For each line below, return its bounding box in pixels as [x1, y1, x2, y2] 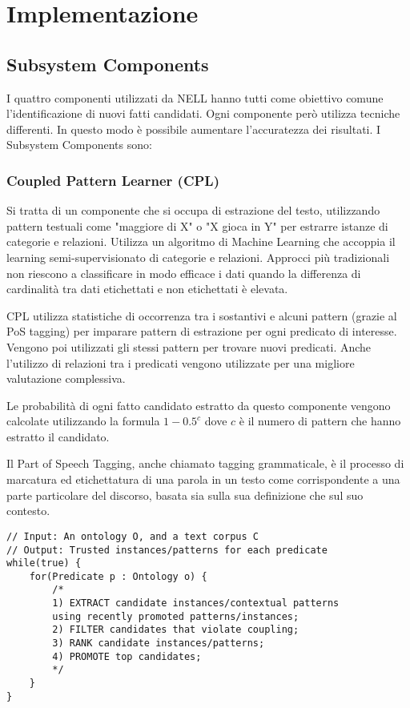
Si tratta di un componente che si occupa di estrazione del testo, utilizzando [6, 202, 380, 219]
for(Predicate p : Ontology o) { [29, 570, 207, 582]
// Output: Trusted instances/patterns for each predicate [6, 544, 328, 556]
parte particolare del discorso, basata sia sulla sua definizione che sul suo [6, 486, 364, 503]
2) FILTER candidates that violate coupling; [52, 624, 299, 636]
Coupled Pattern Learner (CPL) [6, 170, 220, 190]
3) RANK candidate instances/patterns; [52, 638, 265, 650]
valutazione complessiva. [6, 370, 126, 387]
